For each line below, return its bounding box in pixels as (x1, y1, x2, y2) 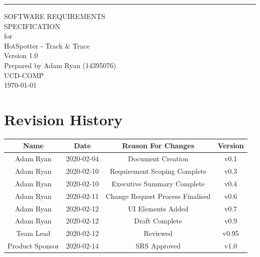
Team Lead (16, 228, 50, 238)
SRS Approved (135, 240, 181, 251)
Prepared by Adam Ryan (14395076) (4, 60, 116, 70)
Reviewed (143, 228, 173, 238)
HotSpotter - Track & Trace (4, 40, 90, 51)
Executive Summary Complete (111, 178, 205, 188)
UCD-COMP (4, 70, 44, 80)
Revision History (4, 109, 122, 129)
